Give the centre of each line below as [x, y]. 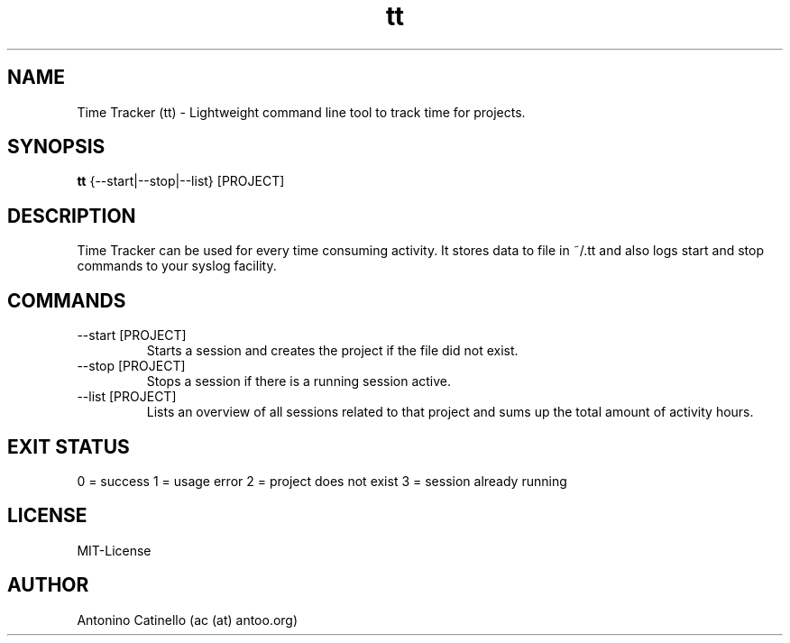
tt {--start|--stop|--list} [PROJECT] [181, 181]
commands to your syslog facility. [177, 266]
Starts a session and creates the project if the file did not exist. [332, 351]
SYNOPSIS [56, 147]
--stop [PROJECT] [131, 366]
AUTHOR [48, 585]
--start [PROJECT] [132, 335]
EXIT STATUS [69, 446]
